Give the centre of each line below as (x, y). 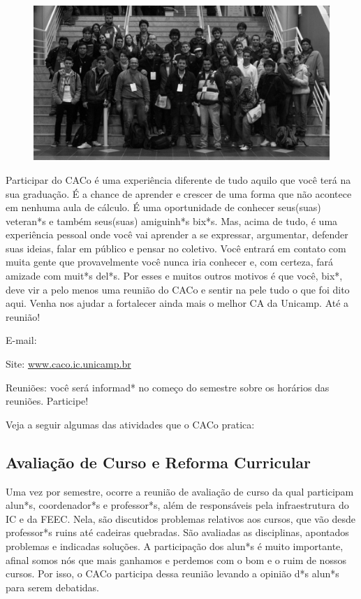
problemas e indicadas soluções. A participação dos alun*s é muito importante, (175, 546)
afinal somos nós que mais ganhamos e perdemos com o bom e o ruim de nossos (176, 560)
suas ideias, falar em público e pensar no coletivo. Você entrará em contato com (176, 248)
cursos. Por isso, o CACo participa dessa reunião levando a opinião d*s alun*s (172, 573)
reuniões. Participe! (47, 401)
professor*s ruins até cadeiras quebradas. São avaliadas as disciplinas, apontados (177, 532)
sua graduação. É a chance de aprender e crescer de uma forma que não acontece (179, 193)
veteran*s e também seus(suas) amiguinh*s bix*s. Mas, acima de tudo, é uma (172, 221)
